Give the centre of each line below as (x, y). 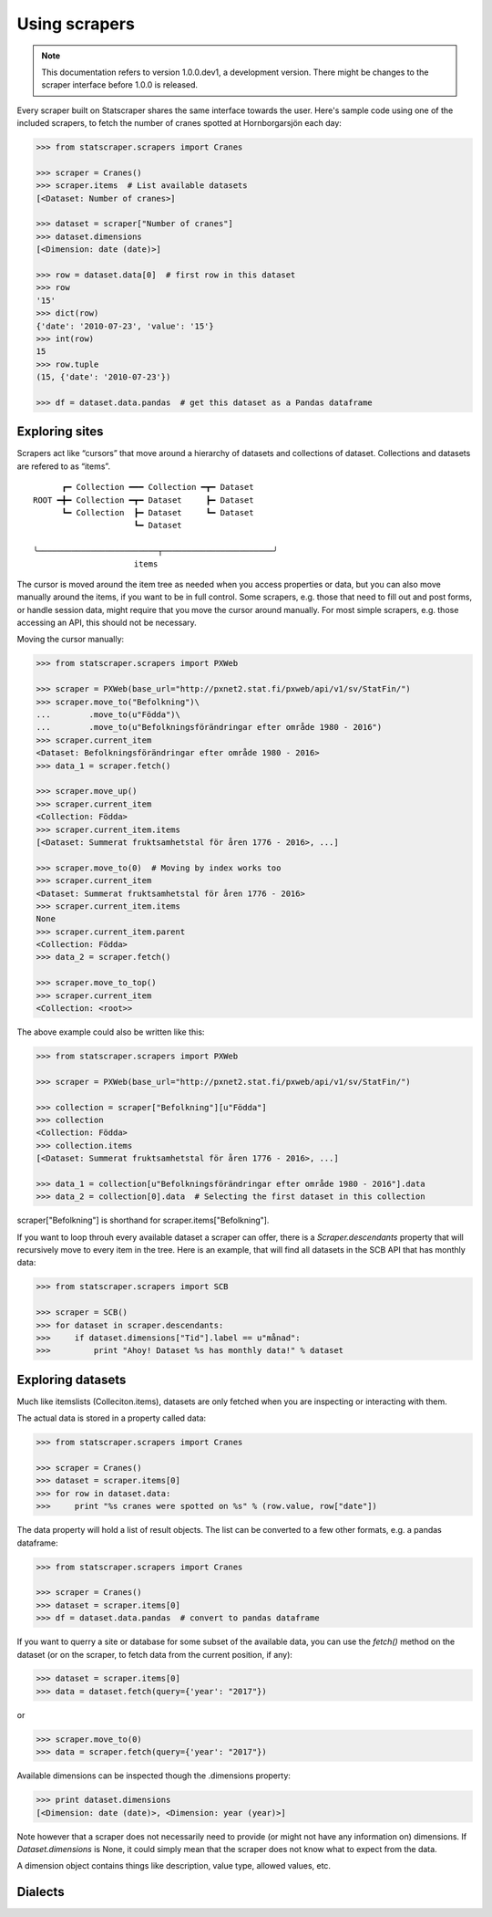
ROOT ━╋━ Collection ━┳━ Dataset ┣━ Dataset (143, 500)
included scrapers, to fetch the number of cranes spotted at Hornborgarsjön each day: (179, 123)
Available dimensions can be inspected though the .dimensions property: (154, 1776)
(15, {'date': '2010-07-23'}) (103, 377)
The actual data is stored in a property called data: (112, 1418)
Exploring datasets (72, 1379)
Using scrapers (76, 24)
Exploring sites (60, 432)
